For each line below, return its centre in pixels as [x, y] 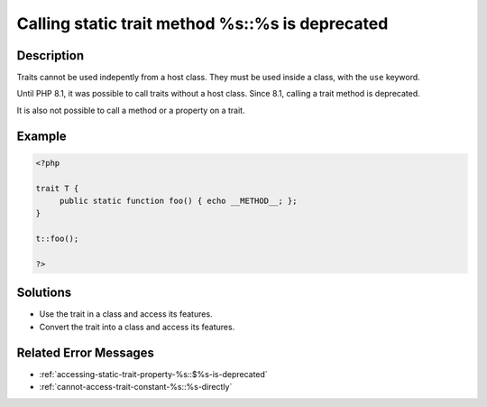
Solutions [44, 293]
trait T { [57, 188]
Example [41, 136]
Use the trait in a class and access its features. [126, 314]
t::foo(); [57, 239]
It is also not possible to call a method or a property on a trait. [131, 110]
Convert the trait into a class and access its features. [137, 327]
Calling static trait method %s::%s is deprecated [202, 23]
